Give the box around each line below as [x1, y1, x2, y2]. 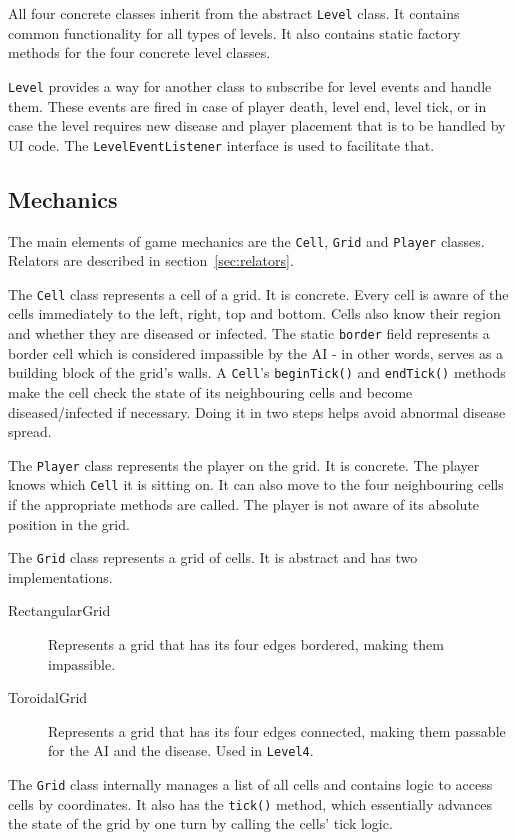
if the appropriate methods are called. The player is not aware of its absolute [8, 494, 480, 515]
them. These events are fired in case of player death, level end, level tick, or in [8, 95, 487, 116]
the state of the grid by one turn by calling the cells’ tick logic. [8, 813, 393, 834]
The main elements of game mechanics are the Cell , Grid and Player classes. [8, 230, 485, 251]
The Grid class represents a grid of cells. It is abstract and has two [8, 547, 418, 568]
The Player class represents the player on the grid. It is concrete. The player [8, 454, 480, 475]
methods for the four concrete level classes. [8, 42, 271, 63]
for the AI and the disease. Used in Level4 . [48, 740, 314, 761]
